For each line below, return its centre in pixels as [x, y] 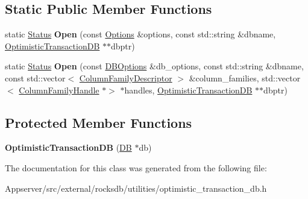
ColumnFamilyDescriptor [126, 77]
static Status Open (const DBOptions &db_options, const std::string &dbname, [154, 66]
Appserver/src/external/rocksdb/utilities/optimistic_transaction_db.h [136, 188]
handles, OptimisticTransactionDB [188, 90]
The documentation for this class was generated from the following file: [136, 167]
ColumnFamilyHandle [59, 90]
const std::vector [35, 77]
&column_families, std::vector [245, 77]
